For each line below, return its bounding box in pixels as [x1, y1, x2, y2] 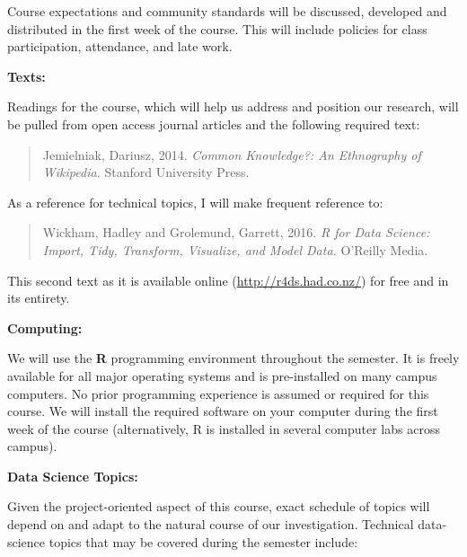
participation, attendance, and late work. [7, 37, 233, 56]
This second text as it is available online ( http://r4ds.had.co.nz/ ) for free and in [7, 270, 449, 289]
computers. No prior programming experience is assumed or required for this [7, 384, 429, 402]
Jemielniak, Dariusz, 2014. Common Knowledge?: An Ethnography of [42, 145, 421, 164]
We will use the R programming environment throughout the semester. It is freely [7, 349, 460, 367]
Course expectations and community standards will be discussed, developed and [7, 2, 447, 20]
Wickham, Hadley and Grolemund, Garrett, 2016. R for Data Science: [42, 223, 430, 242]
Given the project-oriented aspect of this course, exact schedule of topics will [7, 497, 430, 516]
